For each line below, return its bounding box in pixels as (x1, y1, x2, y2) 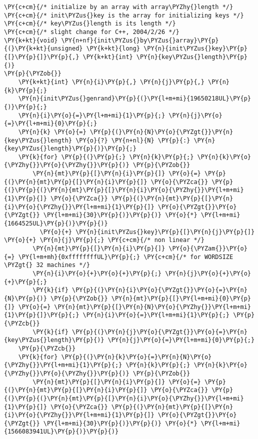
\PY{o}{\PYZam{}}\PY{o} (168, 245, 247, 252)
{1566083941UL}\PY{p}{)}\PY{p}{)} (4, 428, 119, 435)
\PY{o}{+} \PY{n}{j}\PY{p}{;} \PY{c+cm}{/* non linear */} (4, 236, 204, 244)
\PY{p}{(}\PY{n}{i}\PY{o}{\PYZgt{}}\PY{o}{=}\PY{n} (72, 286, 247, 294)
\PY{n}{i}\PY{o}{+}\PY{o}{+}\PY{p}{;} (32, 270, 161, 277)
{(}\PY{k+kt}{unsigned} (4, 45, 83, 52)
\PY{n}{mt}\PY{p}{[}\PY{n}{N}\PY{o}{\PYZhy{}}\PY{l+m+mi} (54, 303, 251, 310)
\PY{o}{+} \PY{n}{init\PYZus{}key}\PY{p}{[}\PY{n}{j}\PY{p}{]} (39, 228, 255, 235)
